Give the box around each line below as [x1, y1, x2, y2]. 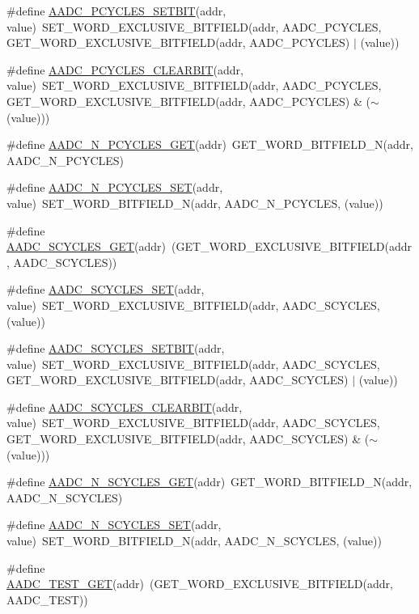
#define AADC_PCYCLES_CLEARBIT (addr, [6, 61, 243, 78]
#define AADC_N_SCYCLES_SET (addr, [6, 516, 222, 533]
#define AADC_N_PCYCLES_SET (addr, [6, 179, 223, 196]
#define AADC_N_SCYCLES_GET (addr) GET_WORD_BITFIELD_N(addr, [6, 473, 413, 490]
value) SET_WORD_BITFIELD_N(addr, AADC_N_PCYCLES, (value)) [6, 194, 383, 211]
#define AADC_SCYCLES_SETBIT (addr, [6, 340, 225, 357]
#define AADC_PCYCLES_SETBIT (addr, [6, 2, 226, 19]
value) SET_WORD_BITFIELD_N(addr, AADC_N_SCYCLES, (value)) [6, 532, 382, 549]
